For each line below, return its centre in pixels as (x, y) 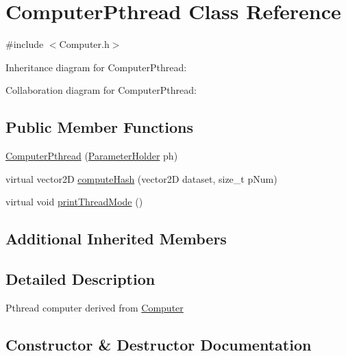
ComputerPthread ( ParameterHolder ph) (92, 156)
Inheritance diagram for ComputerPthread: (96, 67)
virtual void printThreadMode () (74, 202)
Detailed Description (81, 279)
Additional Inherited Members (116, 239)
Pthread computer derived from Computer (95, 307)
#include (25, 44)
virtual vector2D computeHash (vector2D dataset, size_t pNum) (141, 178)
